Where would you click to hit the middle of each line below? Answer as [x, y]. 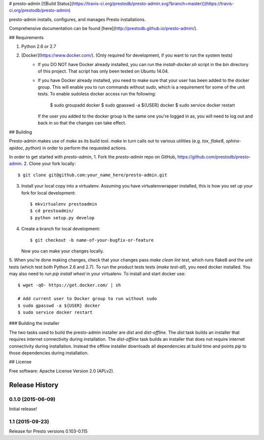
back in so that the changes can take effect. [82, 123]
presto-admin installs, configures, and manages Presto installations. [77, 19]
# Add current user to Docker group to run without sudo [88, 299]
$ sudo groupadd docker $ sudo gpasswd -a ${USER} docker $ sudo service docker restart [143, 105]
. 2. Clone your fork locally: [48, 163]
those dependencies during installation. [49, 353]
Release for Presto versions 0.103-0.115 [48, 431]
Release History [34, 385]
